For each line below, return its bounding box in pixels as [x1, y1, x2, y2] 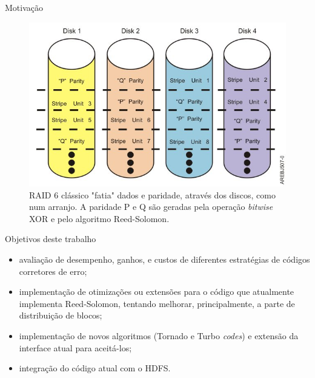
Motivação [5, 1, 43, 13]
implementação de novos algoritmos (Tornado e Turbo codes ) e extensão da [19, 329, 299, 342]
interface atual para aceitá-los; [19, 341, 132, 354]
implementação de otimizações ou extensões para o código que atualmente [19, 285, 294, 298]
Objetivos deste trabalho [5, 232, 96, 245]
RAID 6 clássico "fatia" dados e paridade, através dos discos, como [29, 188, 276, 201]
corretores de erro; [19, 265, 87, 277]
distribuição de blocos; [19, 309, 102, 322]
